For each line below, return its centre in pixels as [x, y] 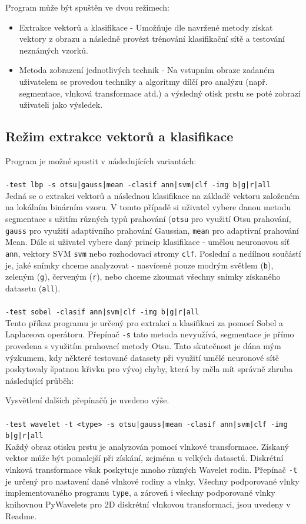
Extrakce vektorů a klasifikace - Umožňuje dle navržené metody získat [146, 27]
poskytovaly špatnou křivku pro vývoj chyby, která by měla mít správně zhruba [149, 369]
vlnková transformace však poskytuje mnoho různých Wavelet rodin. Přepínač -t [152, 470]
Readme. [21, 515]
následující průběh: [40, 380]
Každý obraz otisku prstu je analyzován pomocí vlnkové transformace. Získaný [147, 446]
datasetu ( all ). [33, 288]
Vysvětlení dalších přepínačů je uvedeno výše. [87, 400]
